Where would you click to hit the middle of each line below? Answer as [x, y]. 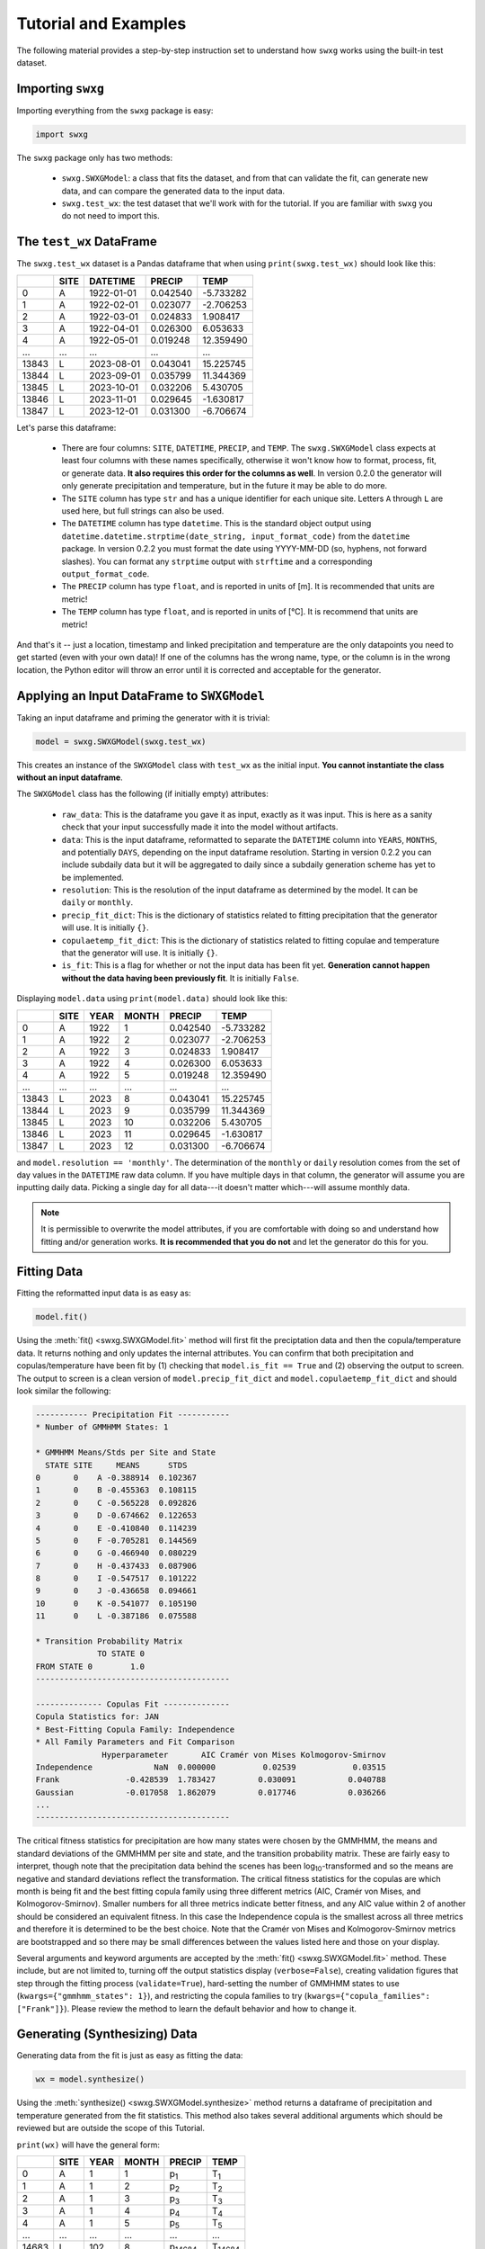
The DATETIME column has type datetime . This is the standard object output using [216, 524]
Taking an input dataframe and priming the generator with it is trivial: [143, 717]
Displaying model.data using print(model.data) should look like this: [152, 999]
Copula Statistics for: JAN [97, 1717]
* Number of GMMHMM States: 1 [102, 1427]
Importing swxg [61, 89]
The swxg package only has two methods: [95, 157]
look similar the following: [64, 1391]
